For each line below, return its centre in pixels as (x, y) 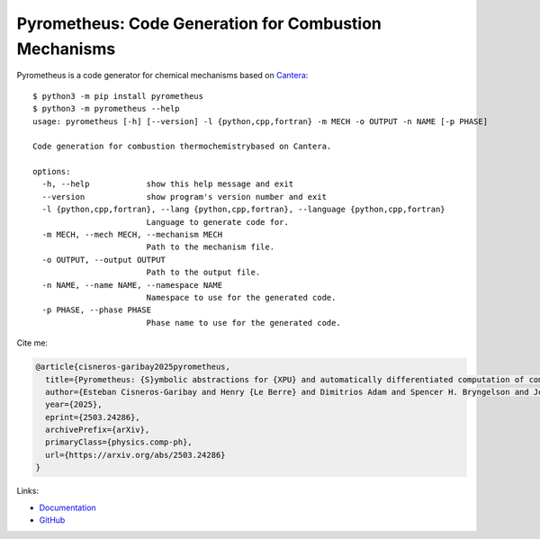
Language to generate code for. (218, 222)
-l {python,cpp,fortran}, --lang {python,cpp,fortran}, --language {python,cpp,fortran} (243, 210)
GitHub (52, 520)
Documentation (67, 508)
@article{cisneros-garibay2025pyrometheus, (133, 367)
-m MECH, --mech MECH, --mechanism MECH (132, 235)
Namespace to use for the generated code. (241, 297)
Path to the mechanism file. (210, 247)
